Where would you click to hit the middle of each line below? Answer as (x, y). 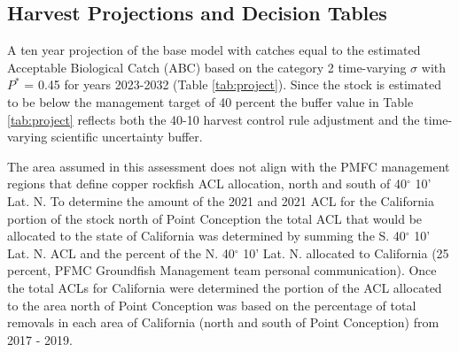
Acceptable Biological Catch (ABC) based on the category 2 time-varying (207, 67)
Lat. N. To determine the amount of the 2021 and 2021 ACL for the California (221, 200)
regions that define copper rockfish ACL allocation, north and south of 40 (207, 184)
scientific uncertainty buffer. (127, 137)
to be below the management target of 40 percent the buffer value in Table (210, 101)
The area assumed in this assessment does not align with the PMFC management (229, 166)
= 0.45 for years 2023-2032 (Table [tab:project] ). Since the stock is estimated (233, 84)
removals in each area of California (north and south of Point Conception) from (223, 322)
